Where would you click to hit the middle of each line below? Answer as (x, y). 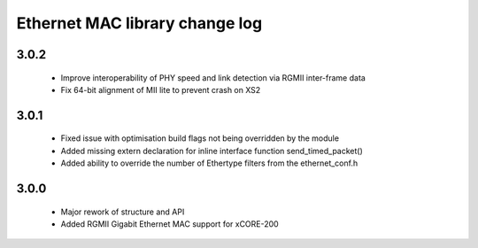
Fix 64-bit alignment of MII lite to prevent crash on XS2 (161, 89)
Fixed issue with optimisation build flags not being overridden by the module (200, 138)
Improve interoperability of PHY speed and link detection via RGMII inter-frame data (213, 77)
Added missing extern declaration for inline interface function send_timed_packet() (212, 151)
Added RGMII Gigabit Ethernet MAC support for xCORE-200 (170, 224)
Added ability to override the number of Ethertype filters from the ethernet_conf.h (209, 163)
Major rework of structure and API (123, 212)
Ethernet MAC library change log (139, 23)
